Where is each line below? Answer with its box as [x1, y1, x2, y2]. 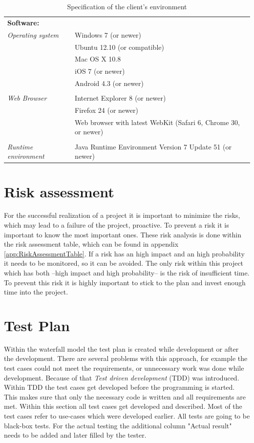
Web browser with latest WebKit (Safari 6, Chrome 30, [75, 117, 240, 127]
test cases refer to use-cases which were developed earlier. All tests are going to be [4, 410, 250, 421]
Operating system [7, 29, 59, 40]
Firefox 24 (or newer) [75, 105, 138, 115]
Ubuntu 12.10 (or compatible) [75, 42, 164, 52]
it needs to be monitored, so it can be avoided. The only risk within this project [4, 258, 244, 268]
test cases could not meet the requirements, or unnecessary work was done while [4, 363, 244, 373]
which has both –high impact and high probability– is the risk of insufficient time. [4, 267, 250, 277]
